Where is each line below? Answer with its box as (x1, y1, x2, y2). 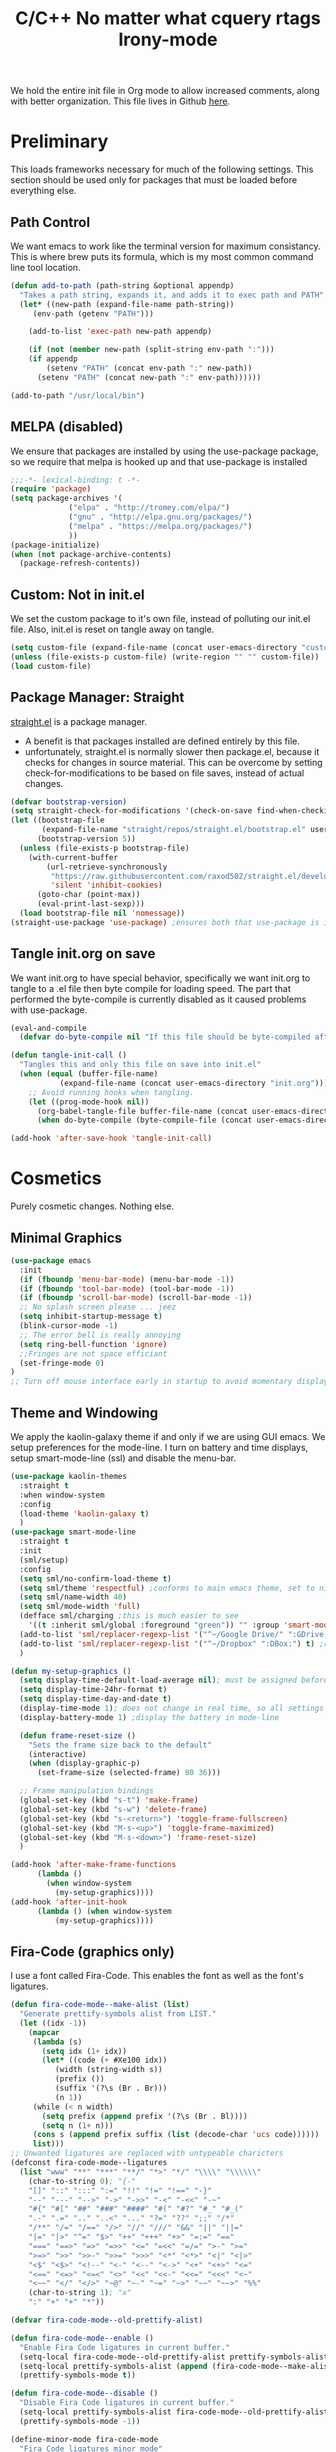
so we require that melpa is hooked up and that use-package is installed (10, 455, 308, 467)
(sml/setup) (19, 1555, 70, 1565)
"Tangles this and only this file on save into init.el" (19, 1060, 262, 1070)
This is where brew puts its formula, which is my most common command (10, 250, 314, 262)
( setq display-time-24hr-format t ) (19, 1685, 168, 1695)
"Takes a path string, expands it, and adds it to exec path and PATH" (19, 290, 325, 300)
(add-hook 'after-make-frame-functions (10, 1860, 177, 1870)
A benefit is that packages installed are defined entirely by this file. (24, 735, 300, 747)
